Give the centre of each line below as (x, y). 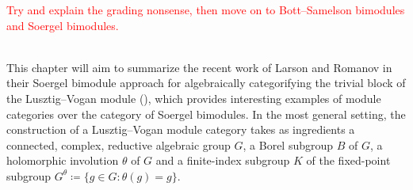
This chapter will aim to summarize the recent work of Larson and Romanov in (199, 67)
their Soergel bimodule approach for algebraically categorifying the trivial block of (206, 83)
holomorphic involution (63, 160)
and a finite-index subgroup (223, 160)
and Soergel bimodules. (63, 25)
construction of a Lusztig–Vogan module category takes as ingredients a (181, 129)
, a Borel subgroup (288, 144)
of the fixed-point (348, 160)
